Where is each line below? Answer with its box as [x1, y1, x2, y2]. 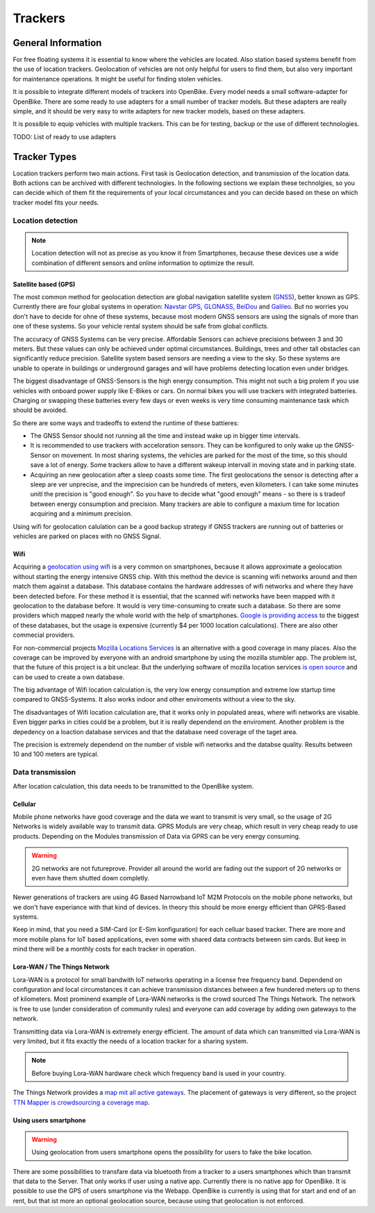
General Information [12, 37, 102, 49]
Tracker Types [12, 150, 77, 163]
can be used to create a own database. [12, 672, 125, 681]
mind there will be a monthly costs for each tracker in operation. [12, 945, 196, 953]
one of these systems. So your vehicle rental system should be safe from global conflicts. [12, 322, 269, 331]
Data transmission [12, 768, 76, 777]
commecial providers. [12, 631, 76, 640]
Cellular [12, 800, 36, 808]
